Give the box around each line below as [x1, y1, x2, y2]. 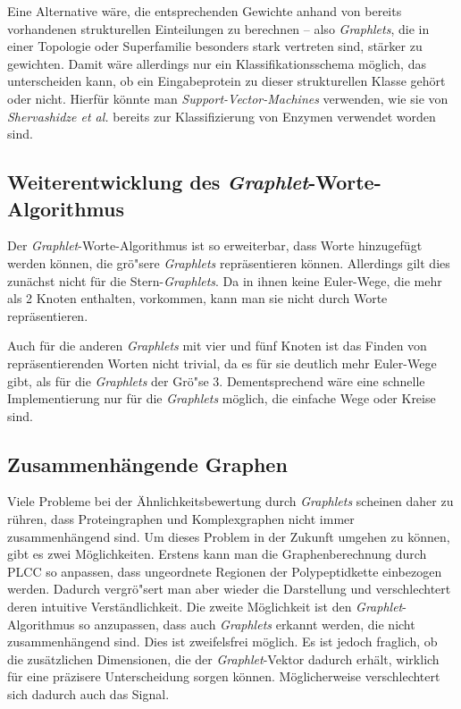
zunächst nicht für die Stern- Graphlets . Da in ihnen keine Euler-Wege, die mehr [7, 271, 442, 290]
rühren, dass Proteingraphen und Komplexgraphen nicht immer [7, 510, 355, 528]
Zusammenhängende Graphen [7, 450, 288, 477]
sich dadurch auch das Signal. [7, 685, 170, 704]
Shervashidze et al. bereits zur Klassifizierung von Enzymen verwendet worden [7, 106, 436, 125]
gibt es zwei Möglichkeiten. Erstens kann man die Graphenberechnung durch [7, 544, 427, 563]
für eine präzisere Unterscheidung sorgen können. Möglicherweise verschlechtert [7, 667, 440, 686]
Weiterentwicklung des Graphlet [7, 168, 309, 196]
